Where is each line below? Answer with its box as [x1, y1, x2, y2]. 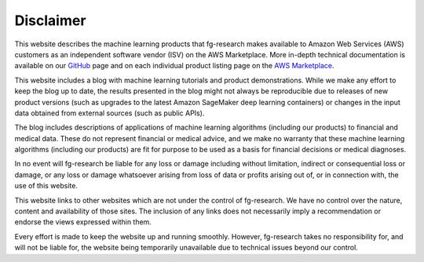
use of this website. [14, 181, 79, 191]
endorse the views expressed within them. [14, 217, 152, 227]
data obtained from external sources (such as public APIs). [14, 108, 205, 118]
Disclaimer [14, 12, 86, 29]
